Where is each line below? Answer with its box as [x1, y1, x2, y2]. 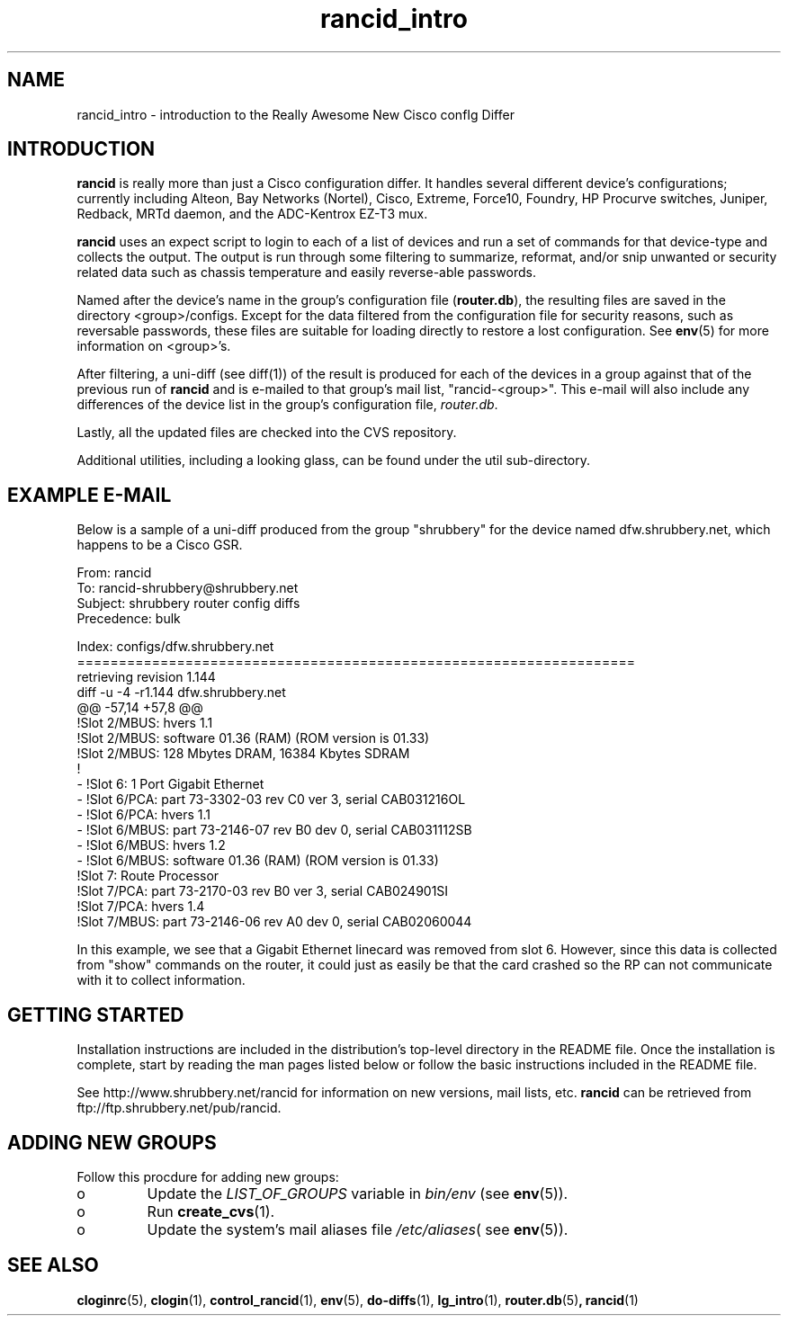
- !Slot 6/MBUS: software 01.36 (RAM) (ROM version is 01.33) [76, 853, 439, 869]
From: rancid [76, 565, 152, 581]
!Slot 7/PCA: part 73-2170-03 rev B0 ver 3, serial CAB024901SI [76, 883, 449, 899]
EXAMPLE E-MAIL [7, 483, 172, 506]
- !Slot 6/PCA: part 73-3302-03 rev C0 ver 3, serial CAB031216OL [76, 791, 466, 808]
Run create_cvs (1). [147, 1202, 275, 1220]
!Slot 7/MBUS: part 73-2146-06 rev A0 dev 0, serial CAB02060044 [76, 914, 472, 930]
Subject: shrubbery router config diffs [76, 595, 300, 612]
